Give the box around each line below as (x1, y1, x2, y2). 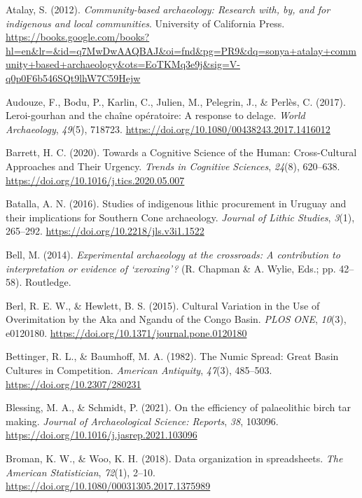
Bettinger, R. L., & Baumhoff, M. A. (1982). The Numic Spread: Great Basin (6, 349, 339, 364)
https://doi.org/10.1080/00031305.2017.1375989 (6, 478, 211, 493)
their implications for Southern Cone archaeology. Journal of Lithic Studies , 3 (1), (6, 209, 355, 224)
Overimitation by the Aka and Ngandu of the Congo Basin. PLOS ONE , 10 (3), (6, 312, 347, 326)
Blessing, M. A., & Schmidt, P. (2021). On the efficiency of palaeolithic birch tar (6, 400, 351, 415)
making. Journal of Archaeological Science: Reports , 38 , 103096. (6, 413, 279, 428)
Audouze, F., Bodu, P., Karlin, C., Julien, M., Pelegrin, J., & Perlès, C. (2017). (6, 94, 346, 109)
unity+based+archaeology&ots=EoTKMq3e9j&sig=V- (6, 57, 240, 71)
